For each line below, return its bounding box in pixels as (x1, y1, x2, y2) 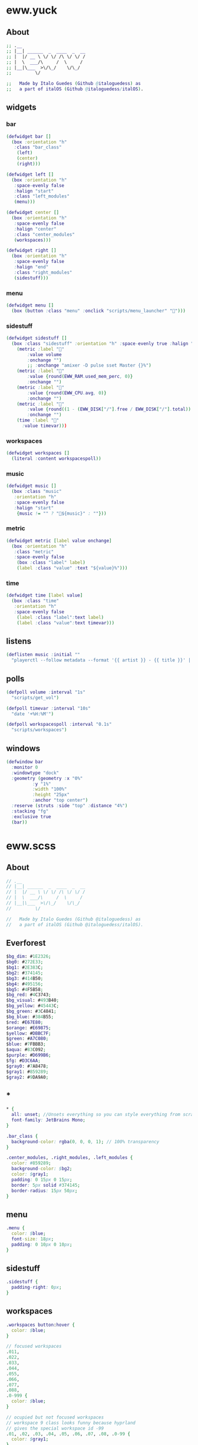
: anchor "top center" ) (32, 797, 88, 804)
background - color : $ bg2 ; (11, 1166, 72, 1172)
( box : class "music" (11, 489, 62, 495)
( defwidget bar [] (6, 133, 51, 139)
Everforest (6, 938, 46, 948)
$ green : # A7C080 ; (6, 1036, 49, 1042)
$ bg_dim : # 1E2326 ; (6, 953, 51, 960)
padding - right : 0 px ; (11, 1285, 62, 1291)
